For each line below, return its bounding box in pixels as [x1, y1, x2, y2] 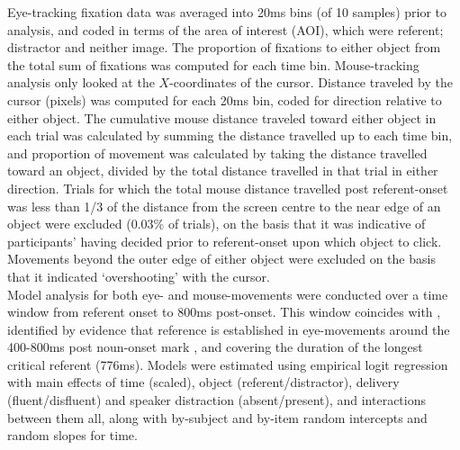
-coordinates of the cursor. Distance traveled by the [169, 73, 453, 92]
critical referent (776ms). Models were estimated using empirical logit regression [7, 355, 448, 373]
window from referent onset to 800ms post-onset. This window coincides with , [7, 302, 441, 321]
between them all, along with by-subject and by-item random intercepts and [7, 408, 428, 427]
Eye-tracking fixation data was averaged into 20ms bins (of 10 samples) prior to [7, 3, 446, 21]
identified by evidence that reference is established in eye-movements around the [7, 319, 450, 338]
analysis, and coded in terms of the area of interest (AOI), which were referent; [7, 20, 444, 39]
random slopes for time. [7, 426, 138, 445]
